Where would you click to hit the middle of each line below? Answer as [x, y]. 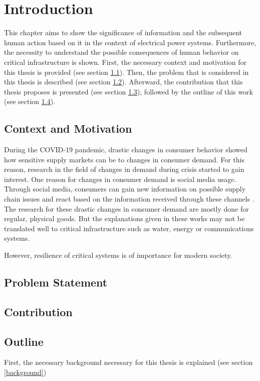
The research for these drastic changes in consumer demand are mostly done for [126, 208]
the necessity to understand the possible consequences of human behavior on [121, 52]
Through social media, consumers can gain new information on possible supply [125, 189]
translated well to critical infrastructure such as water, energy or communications [129, 228]
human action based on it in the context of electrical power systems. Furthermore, [130, 42]
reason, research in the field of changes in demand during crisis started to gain [124, 169]
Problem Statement [56, 282]
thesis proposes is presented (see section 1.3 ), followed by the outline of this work [129, 91]
